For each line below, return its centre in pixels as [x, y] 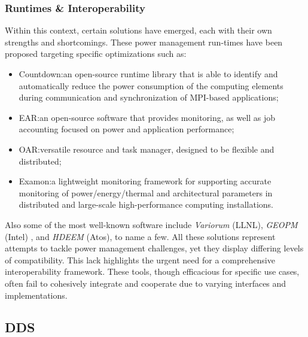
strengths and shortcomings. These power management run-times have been [144, 42]
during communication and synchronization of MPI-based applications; [149, 97]
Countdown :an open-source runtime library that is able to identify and [148, 74]
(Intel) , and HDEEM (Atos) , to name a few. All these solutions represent [140, 236]
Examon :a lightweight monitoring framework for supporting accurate [145, 181]
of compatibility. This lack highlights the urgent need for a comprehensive [140, 259]
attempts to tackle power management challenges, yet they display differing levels [154, 248]
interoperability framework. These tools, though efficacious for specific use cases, [152, 271]
